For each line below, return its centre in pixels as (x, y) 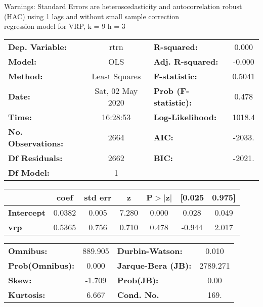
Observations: (36, 143)
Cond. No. (138, 294)
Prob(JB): (138, 280)
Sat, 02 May (116, 90)
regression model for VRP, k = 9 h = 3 (65, 26)
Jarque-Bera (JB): (154, 265)
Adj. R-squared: (186, 61)
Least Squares (116, 76)
